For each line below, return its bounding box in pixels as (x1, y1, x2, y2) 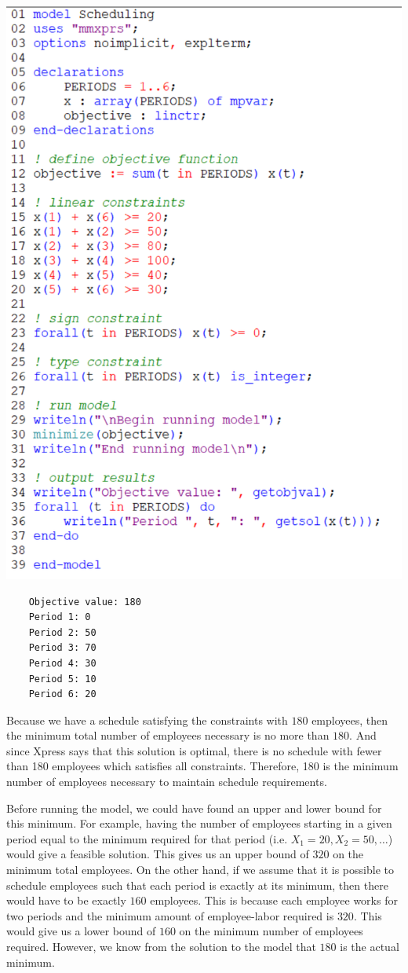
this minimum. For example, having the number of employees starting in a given (6, 815, 392, 832)
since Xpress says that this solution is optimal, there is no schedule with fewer (6, 742, 382, 758)
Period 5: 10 (28, 673, 97, 685)
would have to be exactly (6, 892, 126, 909)
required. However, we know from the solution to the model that (6, 938, 316, 954)
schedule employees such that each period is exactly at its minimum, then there (6, 876, 388, 893)
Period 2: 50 (28, 626, 97, 638)
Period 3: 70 (28, 642, 97, 654)
